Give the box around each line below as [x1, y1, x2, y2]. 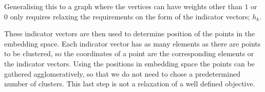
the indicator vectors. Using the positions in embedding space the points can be [4, 58, 255, 68]
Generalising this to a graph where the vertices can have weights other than [4, 1, 242, 11]
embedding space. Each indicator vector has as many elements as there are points [4, 38, 261, 49]
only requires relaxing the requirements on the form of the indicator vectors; [10, 11, 250, 21]
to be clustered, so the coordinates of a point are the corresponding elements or [4, 48, 254, 59]
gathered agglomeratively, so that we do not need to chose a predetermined [4, 68, 240, 79]
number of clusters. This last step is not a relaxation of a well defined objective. [4, 78, 255, 89]
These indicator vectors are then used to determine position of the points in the [4, 28, 255, 39]
